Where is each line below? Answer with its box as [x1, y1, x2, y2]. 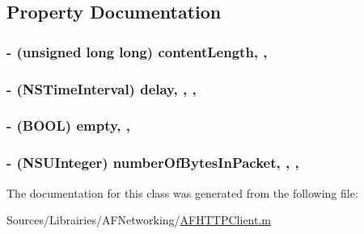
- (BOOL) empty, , [6, 115, 130, 136]
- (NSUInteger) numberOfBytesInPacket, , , [6, 153, 299, 173]
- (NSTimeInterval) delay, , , [6, 78, 197, 98]
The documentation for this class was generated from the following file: [6, 184, 358, 201]
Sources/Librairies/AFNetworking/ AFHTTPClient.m [6, 211, 272, 228]
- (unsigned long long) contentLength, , [6, 41, 268, 61]
